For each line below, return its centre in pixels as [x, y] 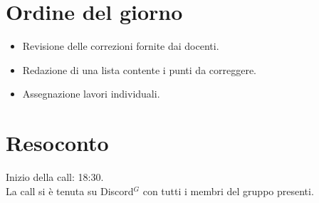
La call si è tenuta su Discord [70, 191]
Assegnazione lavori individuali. [91, 94]
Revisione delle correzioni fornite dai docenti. [121, 46]
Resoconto [57, 143]
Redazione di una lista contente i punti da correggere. [140, 69]
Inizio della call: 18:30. [55, 177]
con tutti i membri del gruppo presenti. [228, 191]
